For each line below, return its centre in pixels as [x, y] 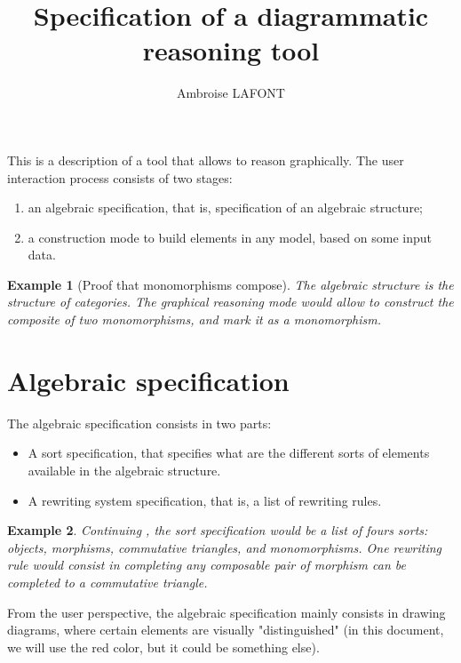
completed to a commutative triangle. [107, 582]
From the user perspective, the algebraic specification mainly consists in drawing [227, 612]
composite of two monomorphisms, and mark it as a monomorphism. [194, 320]
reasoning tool [231, 50]
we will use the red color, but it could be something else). [163, 647]
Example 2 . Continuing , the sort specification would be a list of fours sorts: [218, 530]
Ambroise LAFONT [231, 93]
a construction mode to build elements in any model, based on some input [230, 237]
